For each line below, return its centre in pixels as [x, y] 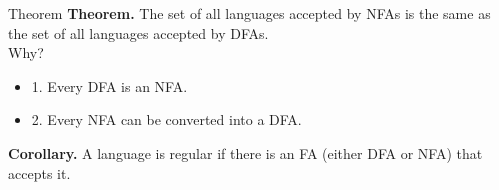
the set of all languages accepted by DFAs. [138, 32]
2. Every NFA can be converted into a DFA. [166, 119]
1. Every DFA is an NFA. [109, 85]
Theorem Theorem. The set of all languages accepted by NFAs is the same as [249, 13]
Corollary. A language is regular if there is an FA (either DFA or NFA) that [245, 152]
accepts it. [39, 172]
